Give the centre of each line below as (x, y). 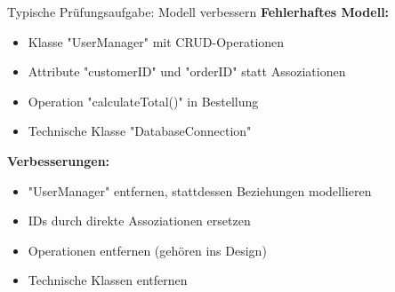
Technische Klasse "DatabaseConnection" (140, 131)
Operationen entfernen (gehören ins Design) (147, 250)
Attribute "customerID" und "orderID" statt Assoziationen (187, 71)
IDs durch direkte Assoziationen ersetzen (139, 221)
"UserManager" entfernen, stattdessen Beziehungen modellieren (200, 190)
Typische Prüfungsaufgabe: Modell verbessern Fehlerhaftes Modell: (198, 12)
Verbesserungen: (59, 160)
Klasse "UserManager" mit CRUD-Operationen (156, 41)
